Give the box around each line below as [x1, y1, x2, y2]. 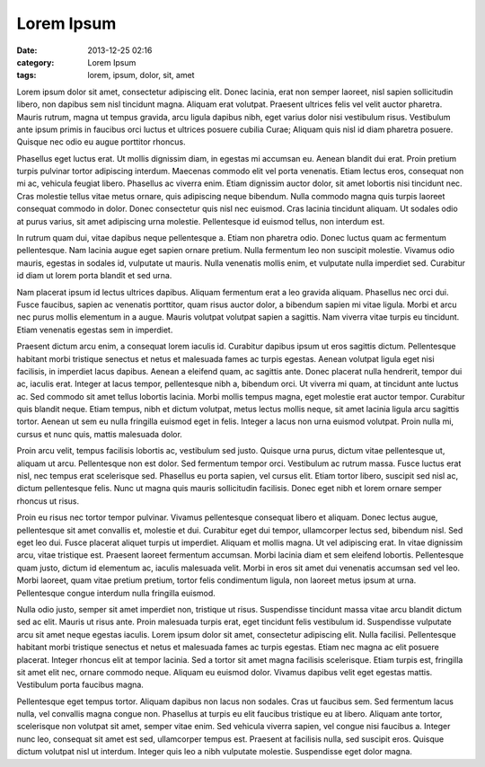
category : [16, 57, 55, 67]
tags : [16, 70, 37, 81]
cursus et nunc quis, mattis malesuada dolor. [16, 428, 183, 439]
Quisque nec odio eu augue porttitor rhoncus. [16, 137, 186, 147]
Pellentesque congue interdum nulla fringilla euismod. [16, 587, 216, 598]
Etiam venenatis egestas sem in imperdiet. [16, 324, 173, 335]
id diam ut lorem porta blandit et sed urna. [16, 270, 172, 281]
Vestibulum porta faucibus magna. [16, 679, 144, 691]
